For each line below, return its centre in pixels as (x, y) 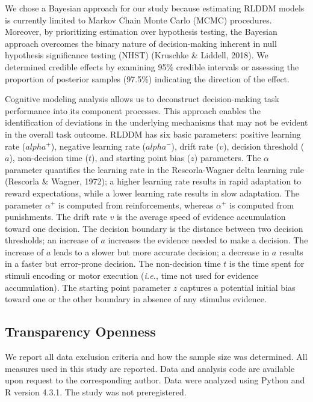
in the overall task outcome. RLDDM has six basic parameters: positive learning (153, 134)
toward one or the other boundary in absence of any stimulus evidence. (136, 299)
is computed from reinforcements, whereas (136, 205)
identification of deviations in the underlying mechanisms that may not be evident (156, 122)
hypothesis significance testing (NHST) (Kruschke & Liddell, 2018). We (137, 55)
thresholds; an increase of (51, 240)
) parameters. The (228, 158)
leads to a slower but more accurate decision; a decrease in (162, 251)
